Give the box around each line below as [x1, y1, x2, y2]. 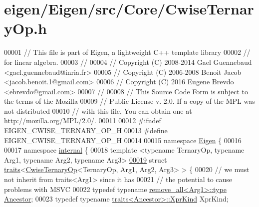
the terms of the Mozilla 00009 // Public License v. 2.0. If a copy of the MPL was [4, 96, 255, 106]
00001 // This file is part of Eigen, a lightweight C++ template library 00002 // [4, 47, 251, 57]
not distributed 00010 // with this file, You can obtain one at [4, 105, 192, 116]
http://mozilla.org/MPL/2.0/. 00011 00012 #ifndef [4, 115, 161, 126]
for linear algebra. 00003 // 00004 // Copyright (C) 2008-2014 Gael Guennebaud [4, 56, 252, 67]
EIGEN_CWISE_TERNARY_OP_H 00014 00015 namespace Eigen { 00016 [4, 135, 242, 145]
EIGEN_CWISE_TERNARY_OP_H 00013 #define [4, 125, 168, 136]
